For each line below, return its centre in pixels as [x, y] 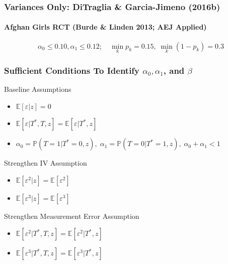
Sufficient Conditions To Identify [72, 70]
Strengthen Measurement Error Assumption [72, 216]
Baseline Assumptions [38, 89]
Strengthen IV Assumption [46, 163]
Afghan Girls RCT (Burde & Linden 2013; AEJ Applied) [105, 27]
